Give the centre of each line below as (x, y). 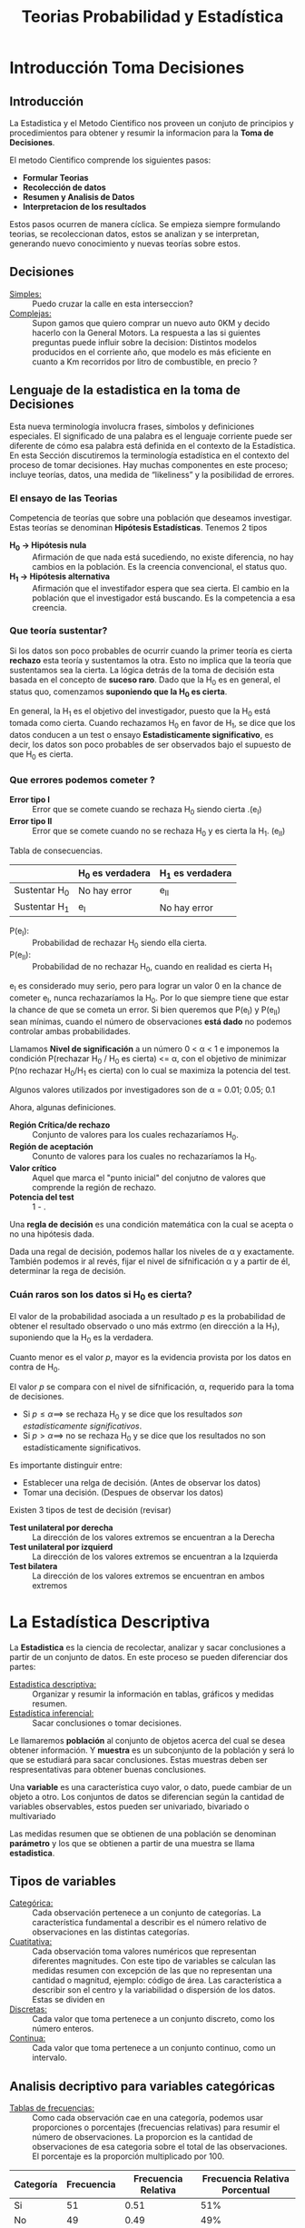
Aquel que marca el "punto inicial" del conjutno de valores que (149, 1178)
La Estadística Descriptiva (110, 1621)
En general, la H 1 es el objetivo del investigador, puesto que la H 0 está (140, 712)
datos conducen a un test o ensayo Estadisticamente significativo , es (142, 735)
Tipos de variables (63, 1881)
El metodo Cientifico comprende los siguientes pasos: (110, 160)
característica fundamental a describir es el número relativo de (149, 1923)
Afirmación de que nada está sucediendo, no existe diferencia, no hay (163, 557)
